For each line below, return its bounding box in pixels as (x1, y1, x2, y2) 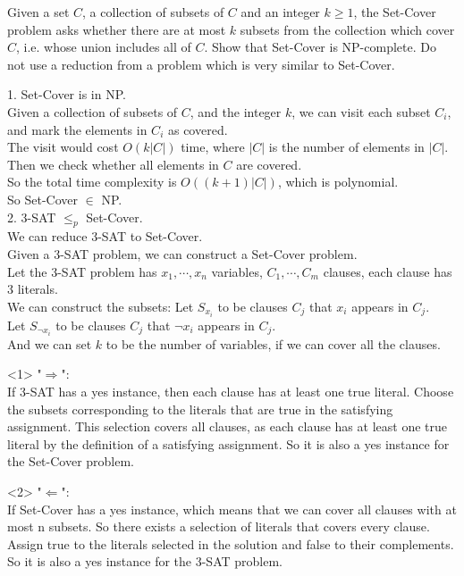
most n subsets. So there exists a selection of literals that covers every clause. (7, 517, 430, 536)
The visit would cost (7, 138, 119, 156)
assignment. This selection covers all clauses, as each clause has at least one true (7, 417, 447, 436)
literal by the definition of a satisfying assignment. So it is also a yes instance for (7, 434, 450, 453)
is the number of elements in (268, 138, 425, 156)
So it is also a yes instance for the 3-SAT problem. (7, 552, 283, 571)
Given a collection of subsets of (7, 102, 178, 121)
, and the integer (190, 102, 282, 121)
